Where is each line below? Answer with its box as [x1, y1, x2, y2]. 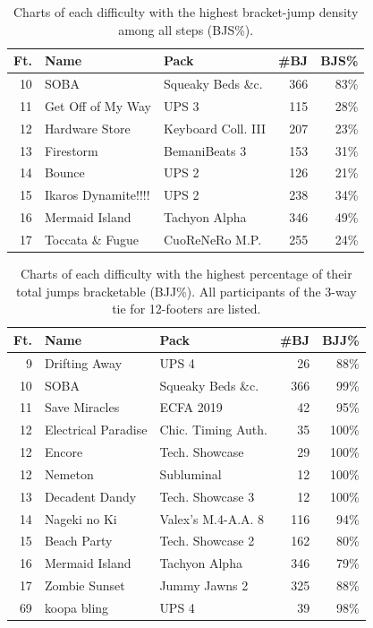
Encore [44, 443, 83, 461]
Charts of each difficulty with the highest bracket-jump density [13, 3, 359, 21]
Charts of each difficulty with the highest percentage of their [20, 264, 352, 283]
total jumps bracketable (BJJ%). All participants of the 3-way [15, 281, 357, 300]
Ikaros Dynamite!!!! [44, 185, 150, 204]
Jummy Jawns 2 [159, 576, 249, 595]
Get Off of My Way [44, 96, 151, 115]
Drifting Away [44, 353, 123, 372]
